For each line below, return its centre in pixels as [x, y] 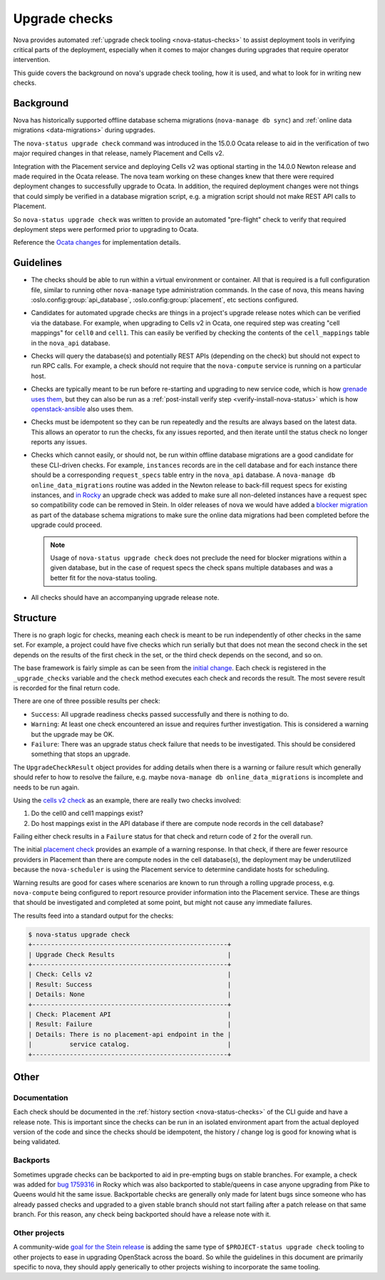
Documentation [41, 1097]
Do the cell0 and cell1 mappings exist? [87, 814]
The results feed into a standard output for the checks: [93, 916]
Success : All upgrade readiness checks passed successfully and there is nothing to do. [160, 714]
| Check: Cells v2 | [130, 974]
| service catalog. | [130, 1044]
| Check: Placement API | [130, 1014]
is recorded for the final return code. [67, 688]
